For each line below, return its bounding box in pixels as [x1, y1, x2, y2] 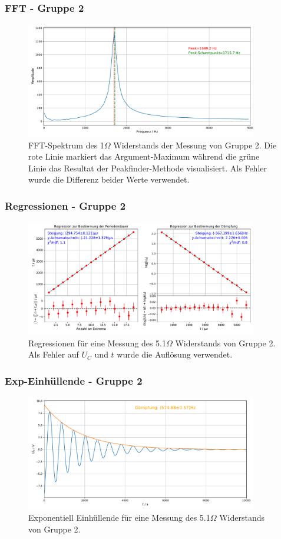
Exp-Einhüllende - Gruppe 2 [5, 373, 143, 388]
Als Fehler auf [28, 348, 79, 361]
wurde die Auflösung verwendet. [117, 348, 233, 361]
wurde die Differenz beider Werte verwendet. [28, 173, 190, 186]
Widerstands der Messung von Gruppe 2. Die [113, 138, 277, 151]
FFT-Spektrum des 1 [28, 138, 104, 151]
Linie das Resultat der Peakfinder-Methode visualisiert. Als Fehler [28, 161, 267, 174]
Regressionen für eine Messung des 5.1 [28, 336, 166, 349]
